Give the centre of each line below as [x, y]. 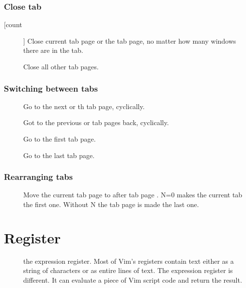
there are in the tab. [53, 50]
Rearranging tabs [38, 177]
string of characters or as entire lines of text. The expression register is [128, 270]
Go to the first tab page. [60, 139]
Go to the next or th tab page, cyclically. [84, 106]
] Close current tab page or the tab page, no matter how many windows [130, 40]
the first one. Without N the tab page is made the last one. [111, 204]
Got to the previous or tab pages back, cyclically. [96, 122]
